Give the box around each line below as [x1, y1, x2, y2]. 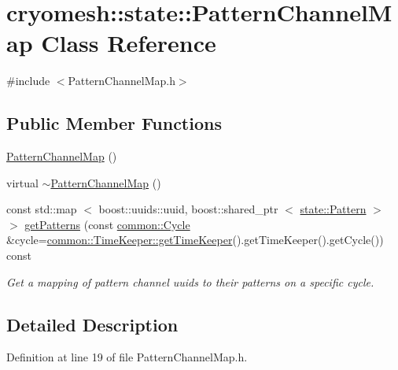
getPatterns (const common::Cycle [24, 216, 190, 232]
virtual [6, 174, 39, 191]
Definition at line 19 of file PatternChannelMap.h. [6, 349, 248, 365]
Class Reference [41, 27, 216, 59]
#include [6, 72, 50, 89]
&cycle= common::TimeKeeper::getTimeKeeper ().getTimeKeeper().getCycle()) [6, 231, 384, 248]
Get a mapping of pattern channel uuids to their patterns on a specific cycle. [6, 273, 374, 290]
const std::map [6, 201, 77, 217]
